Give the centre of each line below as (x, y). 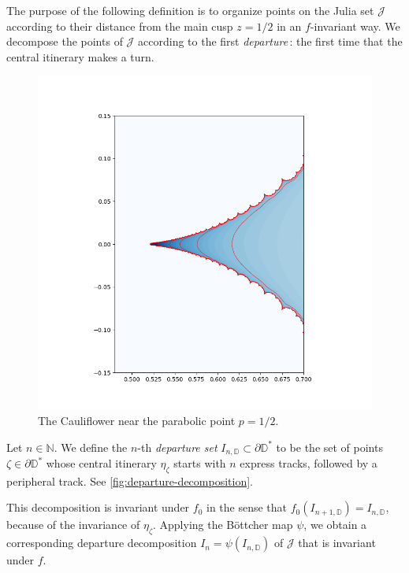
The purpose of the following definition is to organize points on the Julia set (190, 10)
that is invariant (337, 543)
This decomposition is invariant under (98, 507)
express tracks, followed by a (309, 463)
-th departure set (177, 447)
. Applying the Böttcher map (223, 525)
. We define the (91, 447)
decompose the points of (65, 41)
